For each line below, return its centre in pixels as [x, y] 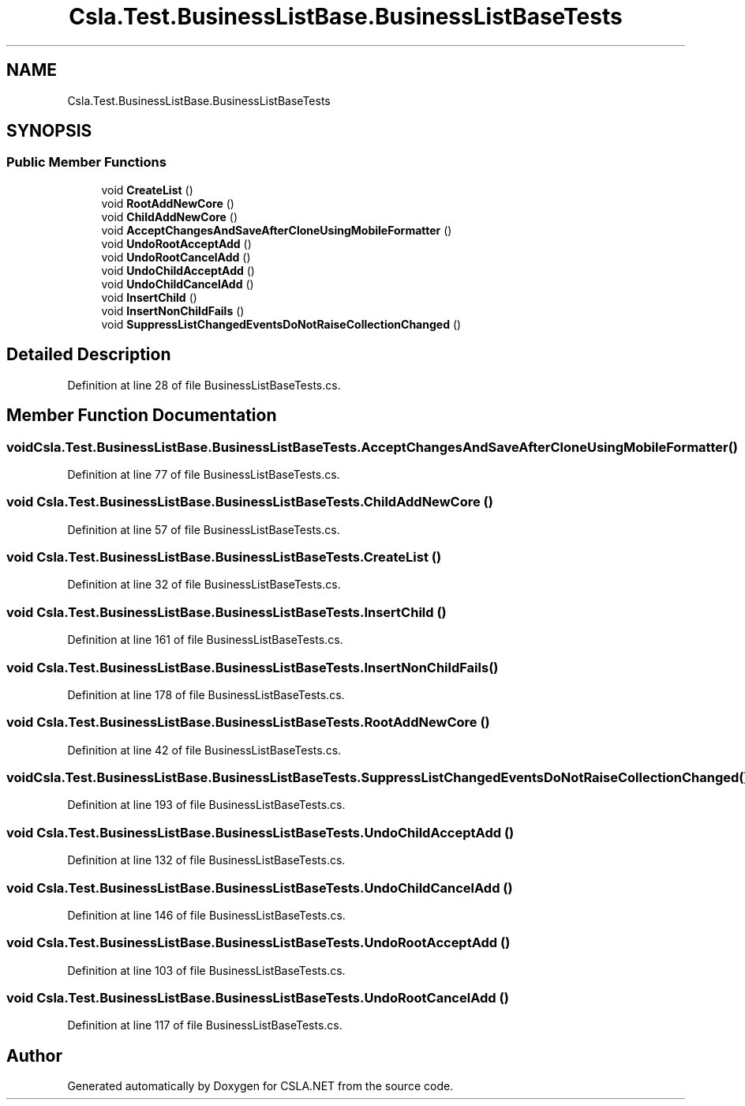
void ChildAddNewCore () [170, 216]
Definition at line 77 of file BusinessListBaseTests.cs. [204, 474]
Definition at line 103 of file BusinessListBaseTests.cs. [206, 970]
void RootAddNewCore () [168, 203]
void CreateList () [147, 190]
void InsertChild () [149, 297]
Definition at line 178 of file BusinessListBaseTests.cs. [206, 694]
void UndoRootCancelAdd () [176, 257]
